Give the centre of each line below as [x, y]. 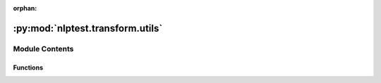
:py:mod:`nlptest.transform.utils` [88, 28]
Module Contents [43, 49]
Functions [28, 68]
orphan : [25, 8]
